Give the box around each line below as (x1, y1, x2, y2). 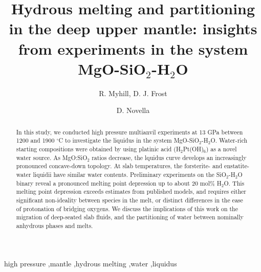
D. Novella (116, 105, 150, 116)
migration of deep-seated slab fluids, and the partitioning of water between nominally (16, 213, 244, 221)
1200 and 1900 (16, 136, 55, 145)
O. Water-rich (210, 136, 248, 145)
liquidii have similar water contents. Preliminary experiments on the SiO (33, 170, 226, 178)
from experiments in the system (18, 38, 248, 59)
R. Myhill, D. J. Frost (99, 87, 167, 98)
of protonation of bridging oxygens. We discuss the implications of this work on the (16, 204, 238, 213)
